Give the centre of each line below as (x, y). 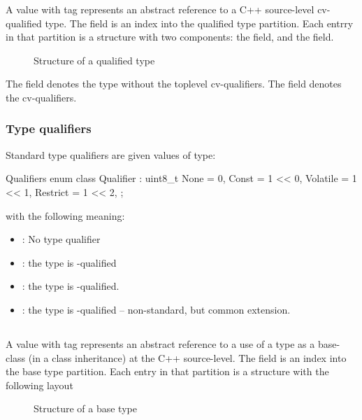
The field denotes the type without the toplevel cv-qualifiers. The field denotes (174, 84)
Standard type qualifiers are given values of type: (111, 154)
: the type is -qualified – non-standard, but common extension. (156, 309)
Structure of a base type (85, 408)
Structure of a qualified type (94, 60)
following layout (39, 385)
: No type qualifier (61, 239)
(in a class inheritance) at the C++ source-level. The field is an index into (187, 357)
